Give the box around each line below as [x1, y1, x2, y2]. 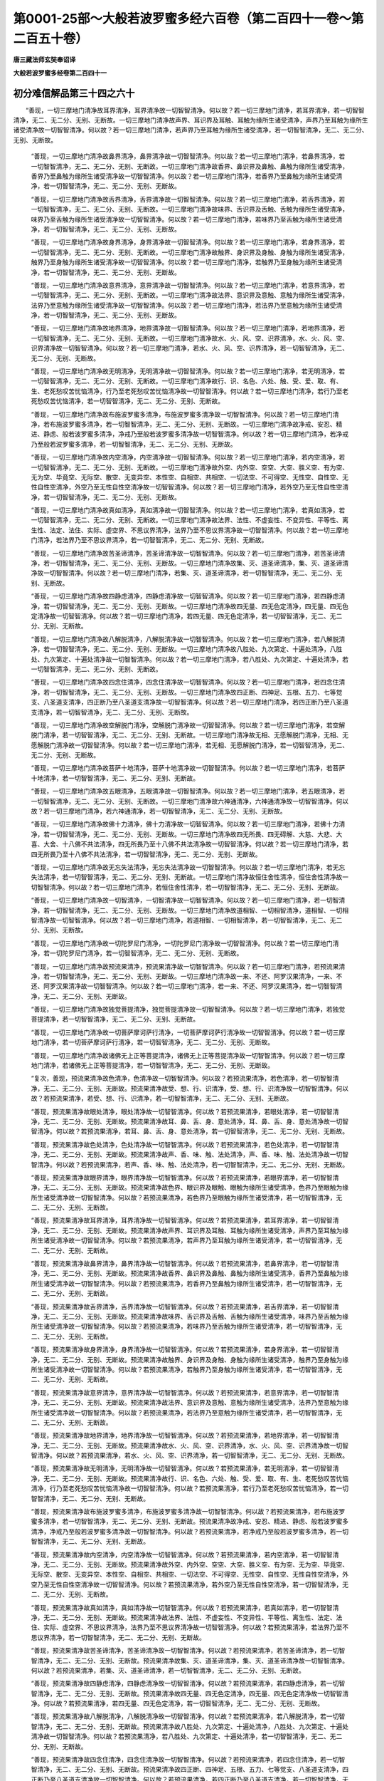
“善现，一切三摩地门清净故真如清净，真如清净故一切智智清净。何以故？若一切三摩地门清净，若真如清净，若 [31, 506, 346, 514]
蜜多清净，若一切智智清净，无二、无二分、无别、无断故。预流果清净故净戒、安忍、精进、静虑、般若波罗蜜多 [31, 1517, 348, 1526]
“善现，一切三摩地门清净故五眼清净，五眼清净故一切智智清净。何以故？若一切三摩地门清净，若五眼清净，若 [31, 787, 346, 796]
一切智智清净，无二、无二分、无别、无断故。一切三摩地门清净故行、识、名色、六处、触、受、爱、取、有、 [31, 377, 343, 385]
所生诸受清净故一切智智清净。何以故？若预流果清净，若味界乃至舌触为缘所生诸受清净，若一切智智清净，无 [31, 1322, 343, 1331]
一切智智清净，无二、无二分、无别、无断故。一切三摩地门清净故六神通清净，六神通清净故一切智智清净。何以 [31, 796, 348, 805]
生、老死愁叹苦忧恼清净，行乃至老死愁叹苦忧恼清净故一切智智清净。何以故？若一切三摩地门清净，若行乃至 [31, 387, 343, 395]
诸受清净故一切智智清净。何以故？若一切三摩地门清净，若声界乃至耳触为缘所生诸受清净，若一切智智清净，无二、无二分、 [13, 125, 368, 135]
